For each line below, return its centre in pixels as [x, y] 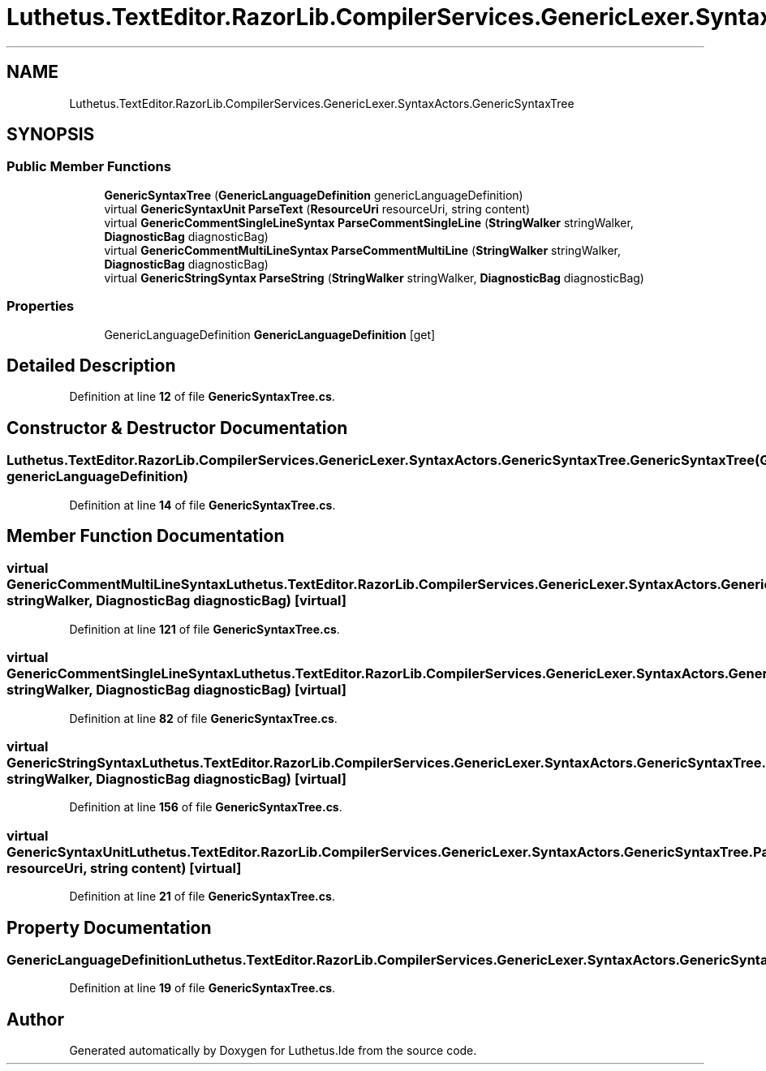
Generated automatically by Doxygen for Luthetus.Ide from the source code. [273, 1051]
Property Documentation [109, 927]
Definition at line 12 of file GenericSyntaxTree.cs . [202, 397]
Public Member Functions [89, 167]
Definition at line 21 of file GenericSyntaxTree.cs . [202, 897]
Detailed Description [91, 365]
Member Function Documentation [146, 536]
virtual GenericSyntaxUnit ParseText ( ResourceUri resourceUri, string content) [317, 209]
